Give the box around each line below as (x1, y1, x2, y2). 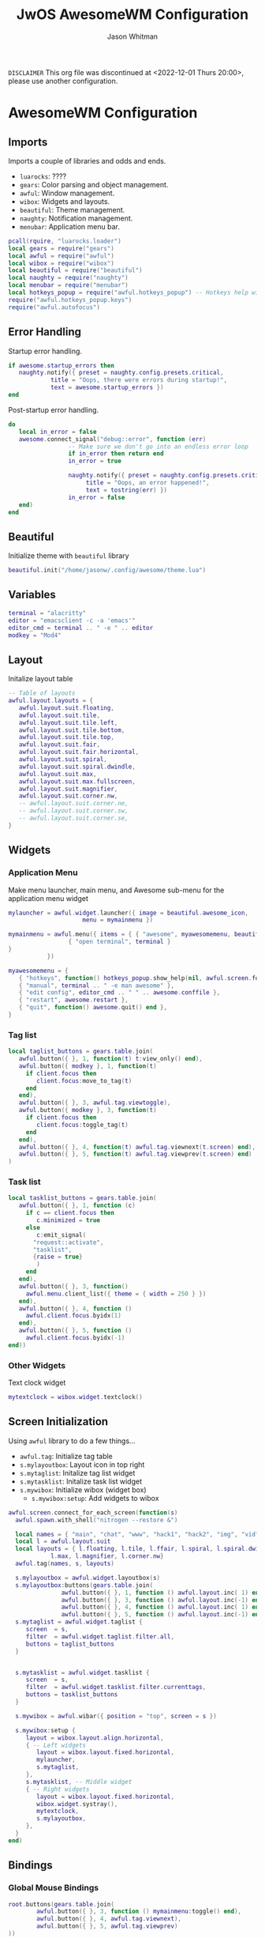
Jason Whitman (106, 32, 159, 41)
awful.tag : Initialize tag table (19, 1451, 113, 1461)
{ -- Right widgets (25, 1785, 90, 1793)
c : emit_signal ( (36, 1231, 87, 1239)
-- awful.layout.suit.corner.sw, (18, 807, 129, 815)
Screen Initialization (8, 1415, 109, 1428)
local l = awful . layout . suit (15, 1537, 111, 1546)
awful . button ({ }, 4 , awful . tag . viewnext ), (36, 1915, 181, 1923)
